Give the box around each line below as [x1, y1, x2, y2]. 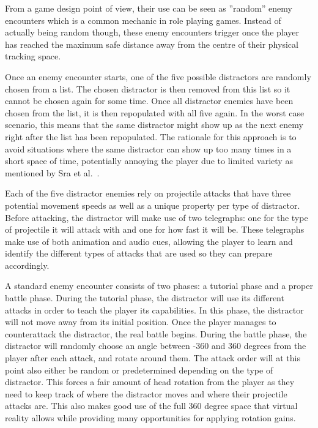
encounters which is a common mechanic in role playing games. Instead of [5, 13, 281, 26]
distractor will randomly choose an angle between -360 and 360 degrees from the [5, 339, 306, 352]
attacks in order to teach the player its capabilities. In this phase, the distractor [5, 303, 304, 316]
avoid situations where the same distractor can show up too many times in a [5, 142, 292, 155]
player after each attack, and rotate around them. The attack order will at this [5, 351, 300, 364]
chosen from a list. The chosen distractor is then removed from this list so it [5, 82, 290, 95]
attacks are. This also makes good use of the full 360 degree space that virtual [5, 399, 298, 412]
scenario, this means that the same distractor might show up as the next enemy [5, 118, 303, 131]
